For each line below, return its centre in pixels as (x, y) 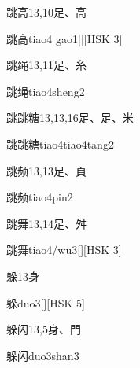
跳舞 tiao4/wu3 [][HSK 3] (64, 250)
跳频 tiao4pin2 (40, 197)
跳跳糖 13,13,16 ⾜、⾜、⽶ (70, 118)
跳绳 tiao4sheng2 (46, 91)
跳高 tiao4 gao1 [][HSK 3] (64, 38)
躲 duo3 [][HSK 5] (46, 302)
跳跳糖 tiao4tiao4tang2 (60, 144)
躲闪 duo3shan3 (43, 355)
